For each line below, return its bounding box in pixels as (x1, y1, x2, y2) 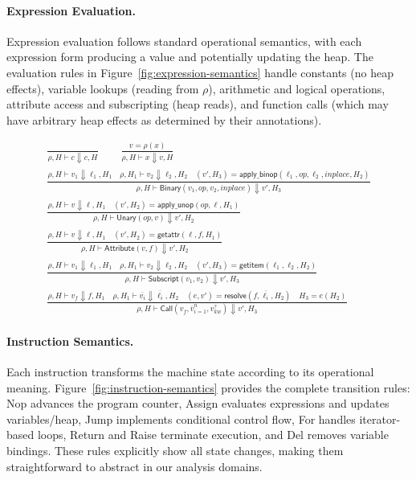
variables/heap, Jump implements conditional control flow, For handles (6, 410, 356, 427)
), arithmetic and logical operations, (208, 80, 385, 96)
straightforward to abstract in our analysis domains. (6, 457, 263, 474)
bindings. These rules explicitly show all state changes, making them (6, 442, 344, 459)
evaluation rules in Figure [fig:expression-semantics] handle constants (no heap (6, 64, 394, 80)
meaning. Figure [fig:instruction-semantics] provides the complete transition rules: (6, 379, 410, 396)
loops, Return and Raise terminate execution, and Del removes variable (37, 426, 389, 443)
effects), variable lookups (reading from (6, 80, 199, 96)
